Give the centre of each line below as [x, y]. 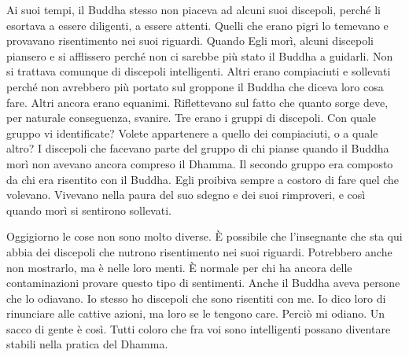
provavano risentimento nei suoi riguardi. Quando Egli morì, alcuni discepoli [190, 40]
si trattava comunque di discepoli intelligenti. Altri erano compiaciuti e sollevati [199, 71]
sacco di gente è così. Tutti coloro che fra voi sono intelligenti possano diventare [199, 328]
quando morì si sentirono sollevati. [89, 210]
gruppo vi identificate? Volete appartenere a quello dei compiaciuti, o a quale [192, 132]
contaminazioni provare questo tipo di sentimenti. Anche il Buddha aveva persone [203, 283]
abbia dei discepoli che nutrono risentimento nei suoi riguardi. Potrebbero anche [199, 251]
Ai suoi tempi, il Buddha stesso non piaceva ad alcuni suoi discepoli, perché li [193, 9]
